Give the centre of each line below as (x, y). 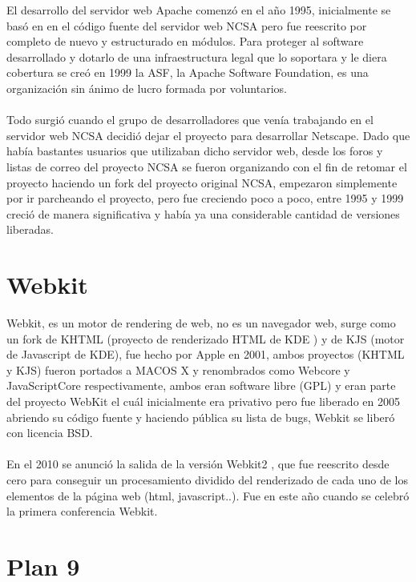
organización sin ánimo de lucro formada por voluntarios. (147, 88)
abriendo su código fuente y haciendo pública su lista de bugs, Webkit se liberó (201, 417)
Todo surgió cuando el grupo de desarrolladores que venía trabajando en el (190, 120)
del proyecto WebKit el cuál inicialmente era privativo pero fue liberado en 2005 (203, 401)
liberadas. (30, 229)
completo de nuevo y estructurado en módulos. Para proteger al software (185, 41)
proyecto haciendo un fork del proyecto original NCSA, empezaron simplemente (202, 182)
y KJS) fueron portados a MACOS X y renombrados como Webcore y (178, 369)
